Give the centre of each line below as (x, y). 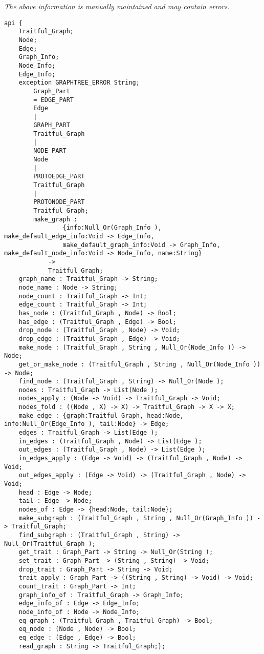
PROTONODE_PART (59, 202)
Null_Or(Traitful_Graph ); (50, 544)
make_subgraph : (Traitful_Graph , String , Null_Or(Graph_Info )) (136, 518)
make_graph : (56, 219)
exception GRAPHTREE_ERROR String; (79, 83)
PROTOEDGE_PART (59, 177)
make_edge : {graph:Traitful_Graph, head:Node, (101, 415)
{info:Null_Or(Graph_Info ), (112, 228)
